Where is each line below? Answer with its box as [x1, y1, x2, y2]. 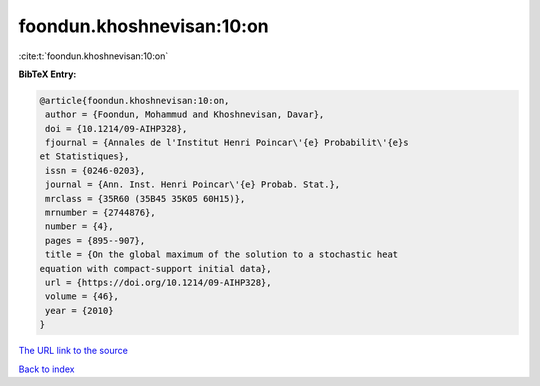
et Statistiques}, [39, 151, 130, 162]
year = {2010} [45, 305, 114, 316]
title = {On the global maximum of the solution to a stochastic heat [45, 249, 399, 260]
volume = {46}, [45, 291, 120, 302]
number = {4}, [45, 221, 114, 232]
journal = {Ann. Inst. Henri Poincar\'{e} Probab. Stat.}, [45, 179, 341, 190]
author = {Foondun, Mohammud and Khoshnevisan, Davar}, [45, 109, 325, 120]
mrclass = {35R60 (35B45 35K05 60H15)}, [45, 193, 246, 204]
